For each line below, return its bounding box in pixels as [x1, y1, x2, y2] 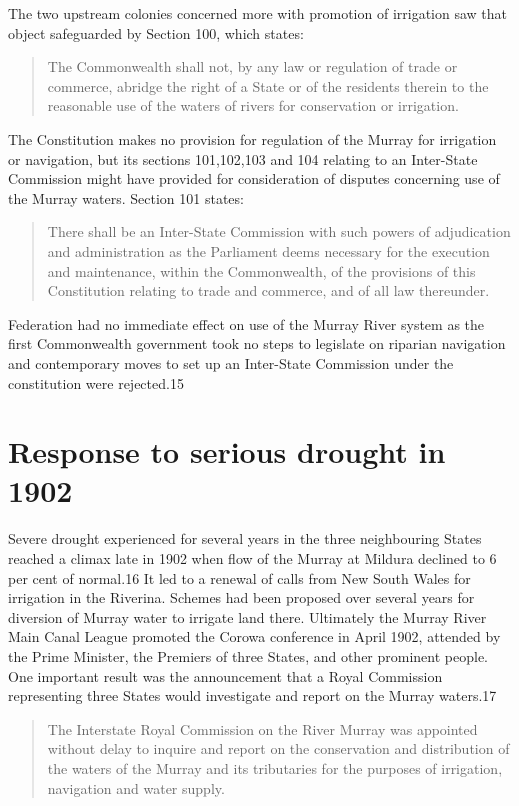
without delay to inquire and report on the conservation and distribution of [47, 738, 510, 759]
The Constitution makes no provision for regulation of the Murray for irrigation [8, 128, 497, 149]
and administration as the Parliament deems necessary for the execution [47, 240, 490, 261]
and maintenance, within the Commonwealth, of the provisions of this [47, 260, 476, 281]
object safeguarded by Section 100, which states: [8, 22, 304, 43]
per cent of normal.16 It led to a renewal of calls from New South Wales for [8, 567, 471, 588]
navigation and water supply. [47, 777, 225, 798]
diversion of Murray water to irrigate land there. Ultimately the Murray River [8, 606, 487, 627]
